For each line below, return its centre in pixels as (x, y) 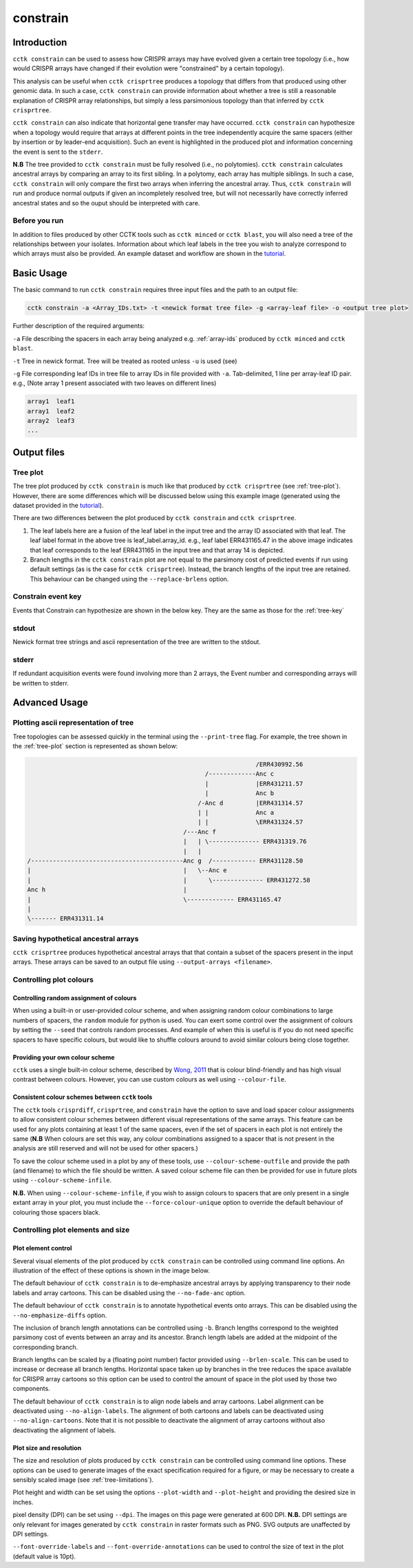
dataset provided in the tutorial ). (58, 505)
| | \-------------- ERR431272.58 (169, 880)
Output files (39, 452)
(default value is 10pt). (44, 1556)
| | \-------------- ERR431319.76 (245, 842)
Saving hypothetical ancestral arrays (76, 938)
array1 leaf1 (51, 402)
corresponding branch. (45, 1347)
